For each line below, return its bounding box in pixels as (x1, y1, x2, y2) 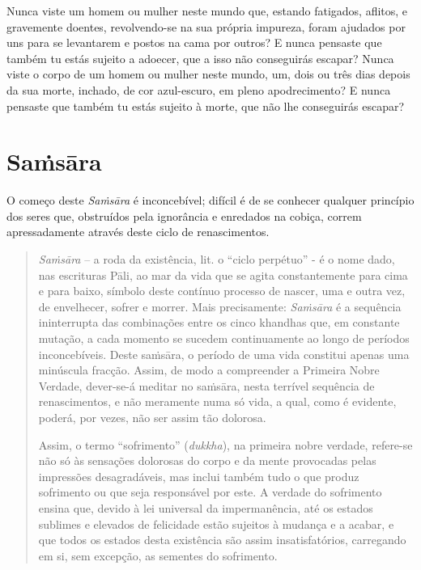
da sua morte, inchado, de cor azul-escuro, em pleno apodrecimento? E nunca (6, 81, 391, 98)
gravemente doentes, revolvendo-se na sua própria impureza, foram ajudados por (6, 18, 406, 35)
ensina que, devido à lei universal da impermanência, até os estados (38, 499, 373, 516)
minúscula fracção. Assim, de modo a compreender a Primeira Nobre (38, 361, 380, 378)
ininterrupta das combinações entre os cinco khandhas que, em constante (38, 314, 400, 331)
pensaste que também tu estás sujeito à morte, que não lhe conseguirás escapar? (6, 97, 405, 114)
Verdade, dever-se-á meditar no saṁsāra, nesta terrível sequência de (38, 377, 375, 394)
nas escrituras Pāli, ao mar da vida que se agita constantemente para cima (38, 266, 408, 283)
